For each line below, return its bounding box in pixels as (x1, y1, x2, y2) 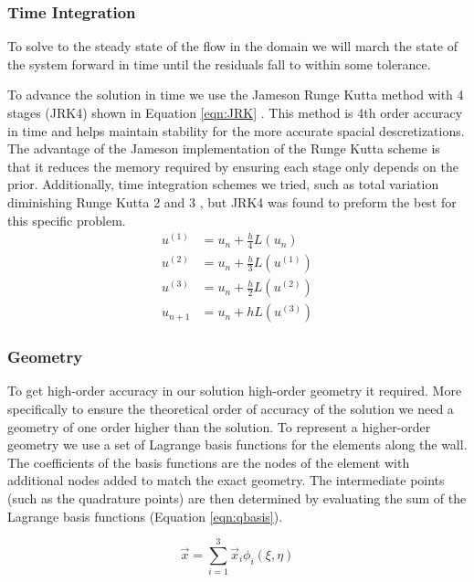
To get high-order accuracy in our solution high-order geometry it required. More (7, 381, 462, 400)
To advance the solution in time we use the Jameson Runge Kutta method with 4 (7, 85, 464, 104)
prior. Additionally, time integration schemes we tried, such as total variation (7, 175, 439, 194)
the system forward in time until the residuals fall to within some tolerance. (7, 54, 431, 73)
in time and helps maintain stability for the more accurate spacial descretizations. (7, 121, 465, 140)
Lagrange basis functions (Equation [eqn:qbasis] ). (7, 506, 283, 525)
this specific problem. (7, 210, 126, 229)
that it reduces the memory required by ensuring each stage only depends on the (7, 156, 458, 175)
